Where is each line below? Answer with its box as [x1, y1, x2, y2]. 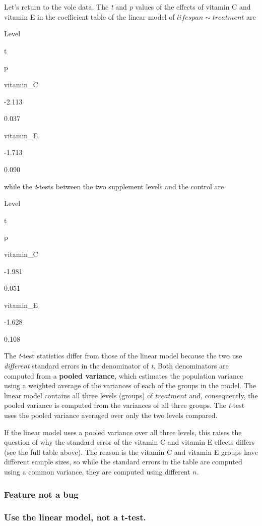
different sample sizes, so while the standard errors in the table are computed [4, 456, 242, 467]
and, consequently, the [189, 390, 258, 400]
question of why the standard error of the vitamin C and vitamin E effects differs [4, 437, 255, 447]
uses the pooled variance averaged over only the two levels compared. [4, 410, 218, 420]
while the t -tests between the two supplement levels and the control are [4, 181, 224, 191]
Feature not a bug [4, 488, 79, 500]
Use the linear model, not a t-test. [4, 511, 146, 523]
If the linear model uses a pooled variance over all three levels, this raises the [4, 427, 242, 437]
